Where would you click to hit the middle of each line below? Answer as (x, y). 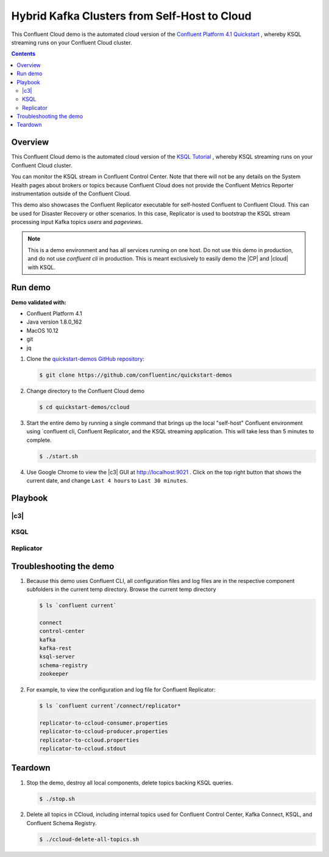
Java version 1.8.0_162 (54, 322)
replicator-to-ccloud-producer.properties (104, 732)
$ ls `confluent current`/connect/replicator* (110, 706)
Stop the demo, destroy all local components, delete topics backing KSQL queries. (130, 783)
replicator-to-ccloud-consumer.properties (104, 723)
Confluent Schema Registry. (62, 823)
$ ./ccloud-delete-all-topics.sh (89, 839)
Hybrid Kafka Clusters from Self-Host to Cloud (132, 16)
